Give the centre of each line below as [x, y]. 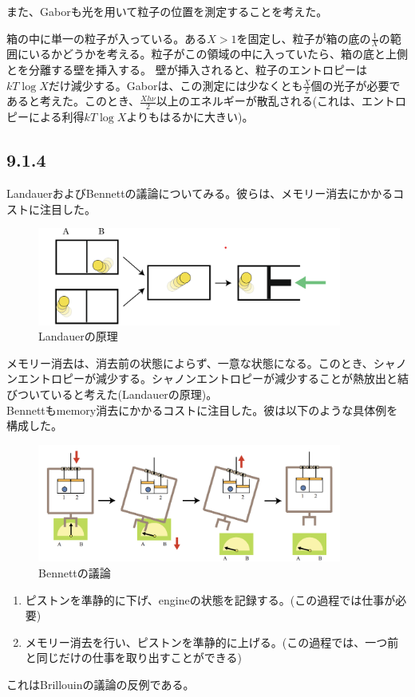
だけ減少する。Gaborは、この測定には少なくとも [176, 85]
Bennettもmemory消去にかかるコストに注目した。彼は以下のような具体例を [202, 410]
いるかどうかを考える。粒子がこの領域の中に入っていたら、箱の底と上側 [218, 54]
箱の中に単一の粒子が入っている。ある [107, 38]
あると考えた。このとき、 [73, 101]
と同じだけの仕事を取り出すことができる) [133, 658]
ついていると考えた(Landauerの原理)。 [117, 394]
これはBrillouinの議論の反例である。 [101, 684]
